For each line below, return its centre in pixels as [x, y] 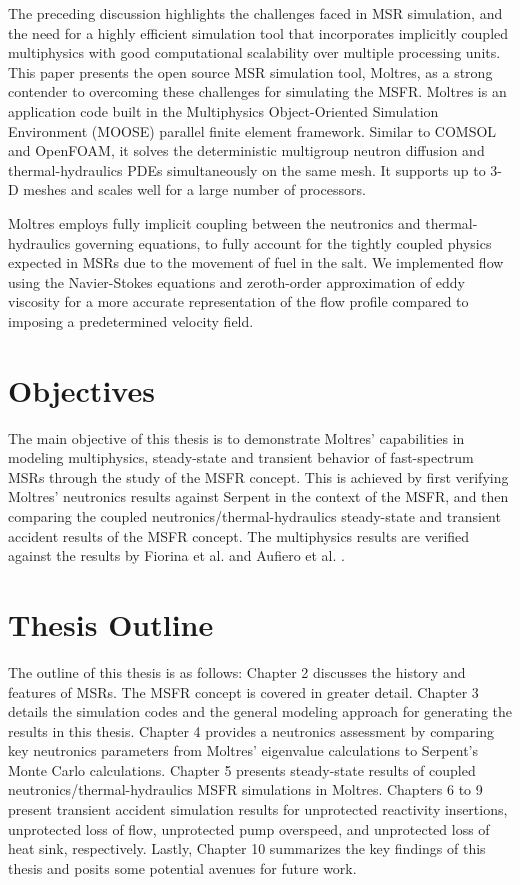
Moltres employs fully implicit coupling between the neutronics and [214, 222]
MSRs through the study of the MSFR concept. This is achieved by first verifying [258, 476]
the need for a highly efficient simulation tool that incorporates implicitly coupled [258, 32]
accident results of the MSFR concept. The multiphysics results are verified [239, 535]
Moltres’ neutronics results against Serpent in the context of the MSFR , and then [258, 496]
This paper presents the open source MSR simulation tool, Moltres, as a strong [250, 71]
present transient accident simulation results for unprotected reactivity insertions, [258, 809]
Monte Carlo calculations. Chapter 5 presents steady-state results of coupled [242, 769]
